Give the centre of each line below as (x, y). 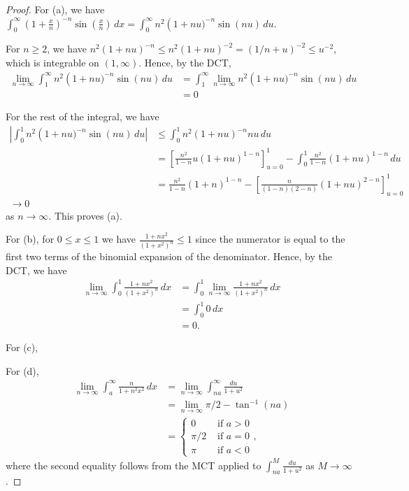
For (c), (22, 347)
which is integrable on (52, 62)
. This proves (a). (85, 215)
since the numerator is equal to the (270, 239)
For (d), (22, 370)
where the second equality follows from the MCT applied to (134, 465)
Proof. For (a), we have (55, 9)
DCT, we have (36, 270)
